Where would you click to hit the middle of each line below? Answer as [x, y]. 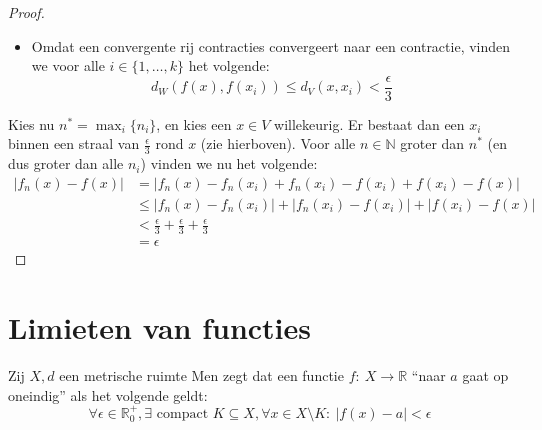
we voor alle [68, 65]
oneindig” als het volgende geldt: [108, 394]
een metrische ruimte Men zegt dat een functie [201, 375]
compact [182, 414]
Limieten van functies [160, 327]
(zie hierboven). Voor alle [278, 143]
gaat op [485, 375]
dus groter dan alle [66, 163]
